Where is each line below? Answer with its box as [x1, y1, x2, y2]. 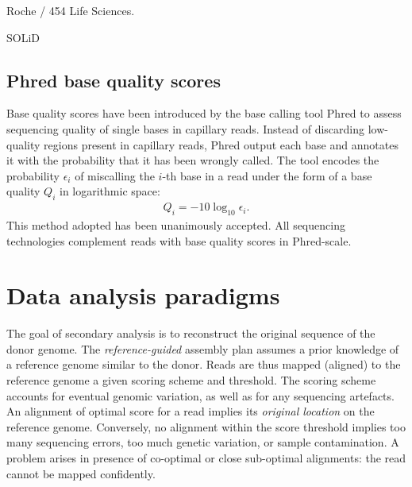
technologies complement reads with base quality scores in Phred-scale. [6, 232, 352, 249]
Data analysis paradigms [6, 279, 280, 311]
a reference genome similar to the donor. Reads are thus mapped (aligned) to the [6, 356, 401, 373]
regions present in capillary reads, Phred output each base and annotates [44, 136, 399, 153]
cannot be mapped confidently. [6, 465, 156, 481]
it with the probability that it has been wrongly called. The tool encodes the [6, 152, 379, 168]
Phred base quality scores [6, 68, 221, 92]
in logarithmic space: [59, 183, 160, 199]
